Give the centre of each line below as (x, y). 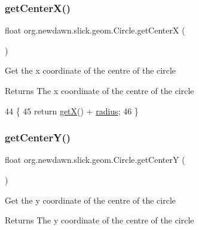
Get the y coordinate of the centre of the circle (91, 200)
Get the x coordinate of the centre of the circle (91, 70)
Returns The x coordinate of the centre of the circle (99, 90)
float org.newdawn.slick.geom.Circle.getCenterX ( (95, 30)
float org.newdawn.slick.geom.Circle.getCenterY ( (95, 160)
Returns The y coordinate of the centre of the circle (99, 220)
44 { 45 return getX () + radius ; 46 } (72, 111)
